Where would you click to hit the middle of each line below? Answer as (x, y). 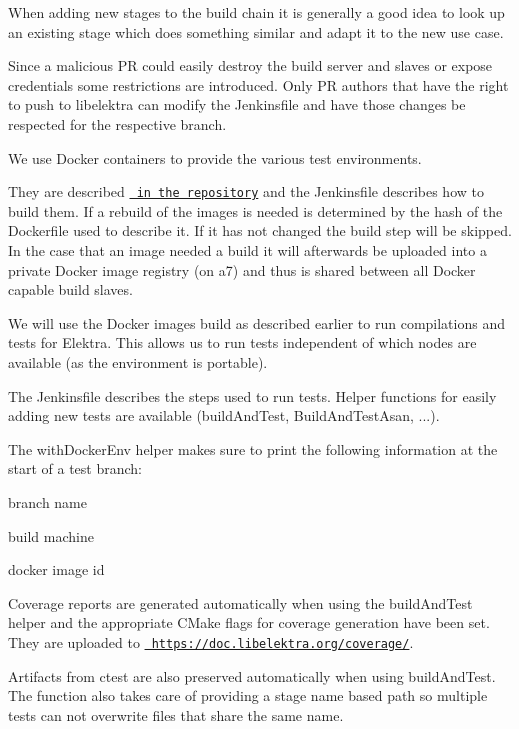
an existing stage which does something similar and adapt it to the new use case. (256, 31)
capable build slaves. (70, 289)
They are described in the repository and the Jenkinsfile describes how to (246, 191)
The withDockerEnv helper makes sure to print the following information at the (253, 448)
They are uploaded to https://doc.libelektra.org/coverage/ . (211, 641)
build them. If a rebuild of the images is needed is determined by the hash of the (255, 210)
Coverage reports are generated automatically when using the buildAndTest (240, 602)
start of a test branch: (75, 468)
